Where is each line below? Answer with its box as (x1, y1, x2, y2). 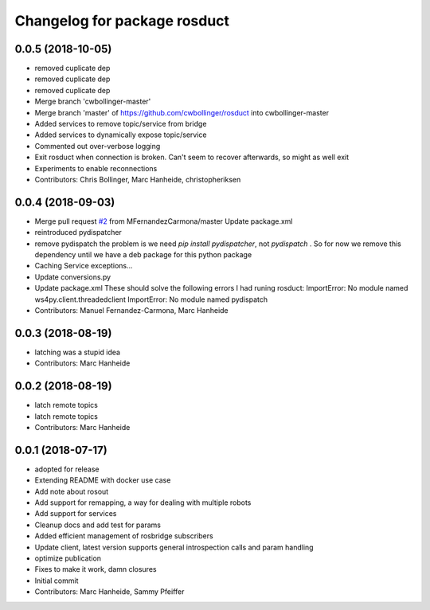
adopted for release (34, 464, 100, 474)
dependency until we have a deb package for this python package (34, 250, 252, 260)
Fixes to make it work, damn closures (34, 565, 157, 574)
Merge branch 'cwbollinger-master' (34, 96, 151, 107)
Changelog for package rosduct (14, 12, 230, 29)
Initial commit (34, 576, 79, 585)
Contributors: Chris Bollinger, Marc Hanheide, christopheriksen (34, 174, 241, 184)
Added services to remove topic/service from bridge (34, 119, 207, 129)
